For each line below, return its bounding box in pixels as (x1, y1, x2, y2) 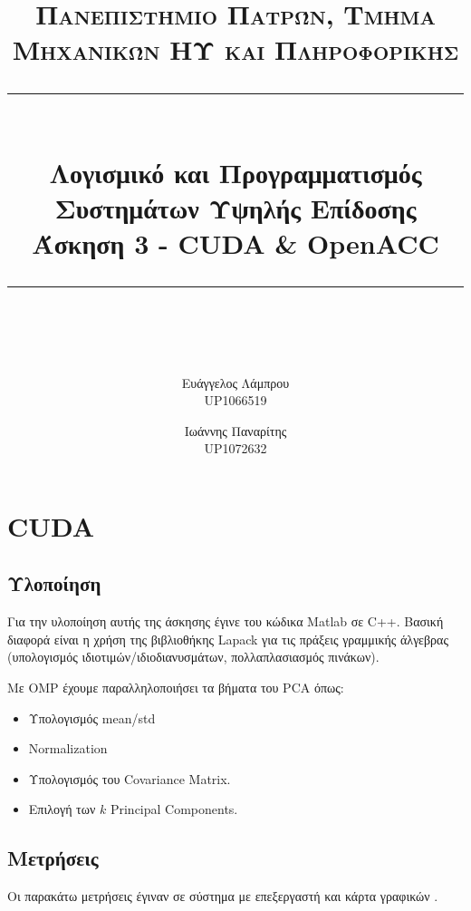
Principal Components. (110, 800, 238, 819)
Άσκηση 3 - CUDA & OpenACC (32, 225, 439, 262)
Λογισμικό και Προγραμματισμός (49, 153, 422, 190)
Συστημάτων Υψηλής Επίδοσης (54, 189, 417, 226)
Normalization (28, 739, 108, 758)
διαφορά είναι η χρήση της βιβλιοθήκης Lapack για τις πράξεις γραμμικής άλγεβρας (7, 629, 448, 648)
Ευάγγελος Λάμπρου (181, 373, 290, 392)
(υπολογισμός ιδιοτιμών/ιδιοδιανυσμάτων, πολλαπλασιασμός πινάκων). (7, 647, 380, 666)
